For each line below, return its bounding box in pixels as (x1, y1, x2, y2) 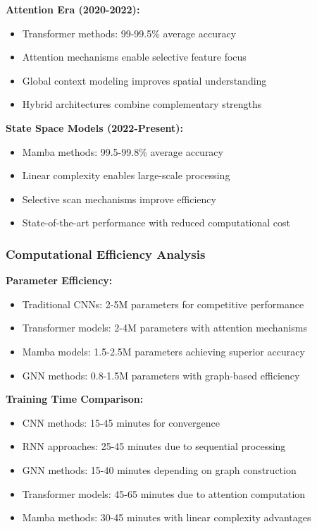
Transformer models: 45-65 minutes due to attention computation (22, 486, 306, 501)
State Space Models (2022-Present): (6, 120, 183, 135)
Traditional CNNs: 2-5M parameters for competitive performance (22, 296, 304, 311)
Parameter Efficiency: (6, 273, 113, 288)
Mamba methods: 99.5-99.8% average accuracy (22, 144, 223, 159)
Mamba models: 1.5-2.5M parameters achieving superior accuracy (22, 343, 305, 358)
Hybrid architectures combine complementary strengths (22, 97, 262, 111)
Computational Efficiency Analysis (6, 245, 206, 262)
